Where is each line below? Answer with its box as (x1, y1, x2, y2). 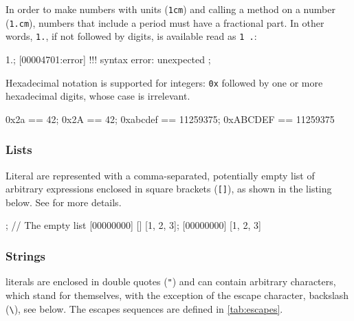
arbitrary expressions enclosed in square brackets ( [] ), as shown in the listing (5, 181, 332, 196)
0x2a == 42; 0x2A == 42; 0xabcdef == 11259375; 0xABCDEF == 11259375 (5, 111, 335, 126)
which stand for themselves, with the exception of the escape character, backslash (5, 287, 349, 302)
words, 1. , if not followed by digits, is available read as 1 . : (5, 29, 257, 43)
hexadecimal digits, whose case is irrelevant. (5, 89, 190, 103)
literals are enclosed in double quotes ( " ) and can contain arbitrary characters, (5, 274, 336, 289)
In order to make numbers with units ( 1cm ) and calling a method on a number (5, 2, 335, 16)
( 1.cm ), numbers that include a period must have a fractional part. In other (5, 15, 324, 30)
